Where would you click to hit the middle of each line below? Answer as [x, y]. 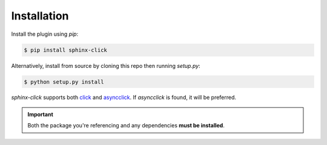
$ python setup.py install [64, 82]
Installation [40, 16]
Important [41, 114]
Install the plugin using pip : [45, 34]
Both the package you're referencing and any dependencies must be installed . [126, 126]
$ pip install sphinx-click [65, 50]
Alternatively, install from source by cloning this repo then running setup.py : [106, 66]
